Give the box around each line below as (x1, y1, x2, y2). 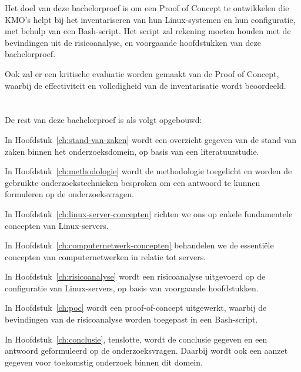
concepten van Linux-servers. (5, 219, 109, 231)
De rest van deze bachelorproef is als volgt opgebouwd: (5, 114, 202, 126)
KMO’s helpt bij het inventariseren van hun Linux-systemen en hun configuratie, (5, 13, 296, 25)
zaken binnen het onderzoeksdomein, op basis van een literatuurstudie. (5, 145, 259, 157)
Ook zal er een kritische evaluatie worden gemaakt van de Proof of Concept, (5, 67, 279, 79)
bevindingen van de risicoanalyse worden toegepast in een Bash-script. (5, 313, 258, 325)
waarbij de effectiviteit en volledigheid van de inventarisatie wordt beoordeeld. (5, 79, 286, 91)
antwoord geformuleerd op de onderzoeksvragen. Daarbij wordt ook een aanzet (5, 344, 288, 357)
